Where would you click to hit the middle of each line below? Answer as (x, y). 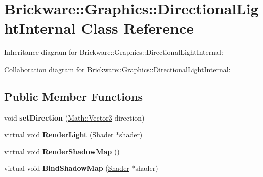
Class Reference (137, 28)
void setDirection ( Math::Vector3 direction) (74, 117)
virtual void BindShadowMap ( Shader (67, 168)
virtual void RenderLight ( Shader (59, 134)
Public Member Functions (73, 96)
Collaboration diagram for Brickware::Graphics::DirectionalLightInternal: (117, 69)
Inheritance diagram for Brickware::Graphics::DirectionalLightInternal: (114, 52)
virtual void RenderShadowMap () (62, 151)
